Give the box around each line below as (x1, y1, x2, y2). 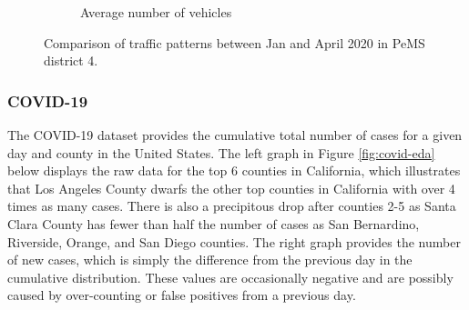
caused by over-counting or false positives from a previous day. (7, 285, 356, 305)
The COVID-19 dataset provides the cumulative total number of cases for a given (7, 125, 463, 144)
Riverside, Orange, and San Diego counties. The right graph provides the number (7, 232, 461, 251)
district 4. (44, 51, 98, 70)
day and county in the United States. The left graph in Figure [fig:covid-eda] (7, 143, 435, 162)
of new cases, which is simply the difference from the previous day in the (7, 250, 413, 269)
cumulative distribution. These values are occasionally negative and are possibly (7, 267, 454, 286)
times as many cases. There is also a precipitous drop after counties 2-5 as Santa (7, 196, 456, 215)
